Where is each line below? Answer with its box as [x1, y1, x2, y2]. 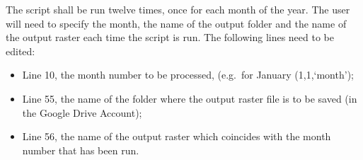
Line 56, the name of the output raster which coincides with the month [22, 129, 331, 144]
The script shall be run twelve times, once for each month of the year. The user [6, 2, 350, 16]
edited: [6, 43, 35, 58]
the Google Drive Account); [22, 105, 142, 120]
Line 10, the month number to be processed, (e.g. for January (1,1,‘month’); [22, 67, 354, 82]
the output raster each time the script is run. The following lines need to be [6, 30, 335, 45]
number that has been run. [22, 142, 139, 157]
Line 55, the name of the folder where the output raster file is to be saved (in [22, 91, 357, 105]
